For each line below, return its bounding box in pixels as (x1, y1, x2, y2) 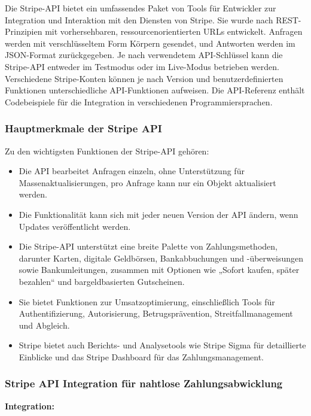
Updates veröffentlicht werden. (19, 220, 131, 232)
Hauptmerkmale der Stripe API (5, 121, 162, 136)
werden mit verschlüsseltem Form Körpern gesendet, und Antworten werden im (5, 37, 295, 49)
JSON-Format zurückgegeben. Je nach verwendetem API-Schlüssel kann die (5, 48, 283, 61)
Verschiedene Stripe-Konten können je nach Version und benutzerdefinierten (5, 72, 283, 84)
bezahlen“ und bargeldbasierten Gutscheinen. (19, 275, 185, 287)
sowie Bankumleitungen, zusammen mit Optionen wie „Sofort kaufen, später (19, 263, 300, 276)
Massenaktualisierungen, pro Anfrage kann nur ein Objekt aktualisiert (19, 176, 276, 189)
